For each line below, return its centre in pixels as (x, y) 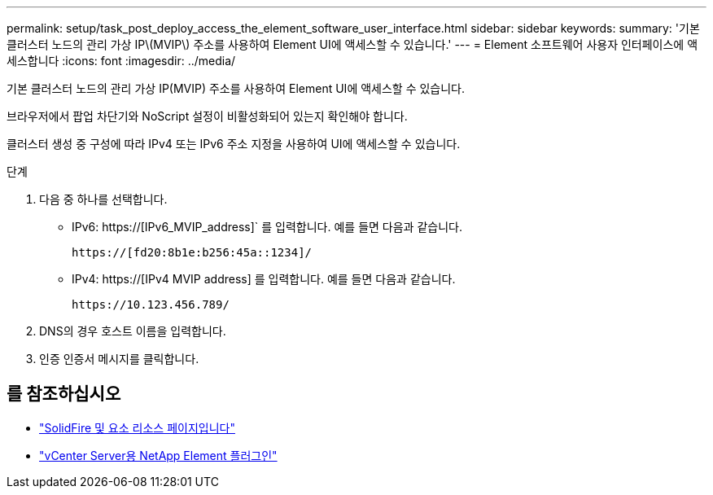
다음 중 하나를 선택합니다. (103, 199)
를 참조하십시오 (64, 394)
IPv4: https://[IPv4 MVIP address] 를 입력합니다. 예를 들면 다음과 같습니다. (264, 279)
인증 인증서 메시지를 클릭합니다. (119, 359)
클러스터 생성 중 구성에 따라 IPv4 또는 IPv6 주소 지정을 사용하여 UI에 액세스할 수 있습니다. (234, 144)
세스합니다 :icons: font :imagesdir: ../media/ (121, 61)
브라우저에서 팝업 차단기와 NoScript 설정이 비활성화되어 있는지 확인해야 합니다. (207, 116)
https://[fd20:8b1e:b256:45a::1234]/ (192, 252)
